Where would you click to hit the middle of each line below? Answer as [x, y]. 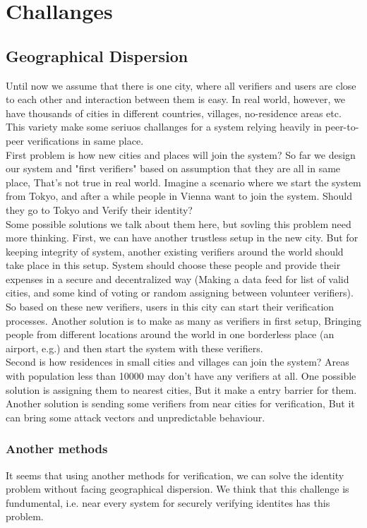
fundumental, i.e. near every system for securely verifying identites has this [168, 502]
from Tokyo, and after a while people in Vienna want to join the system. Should [179, 196]
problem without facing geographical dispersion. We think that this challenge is [178, 489]
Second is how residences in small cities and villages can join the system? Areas [178, 362]
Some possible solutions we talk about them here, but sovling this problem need [179, 223]
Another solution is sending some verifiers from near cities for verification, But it [180, 403]
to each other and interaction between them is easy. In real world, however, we [175, 99]
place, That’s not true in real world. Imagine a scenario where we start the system [183, 182]
